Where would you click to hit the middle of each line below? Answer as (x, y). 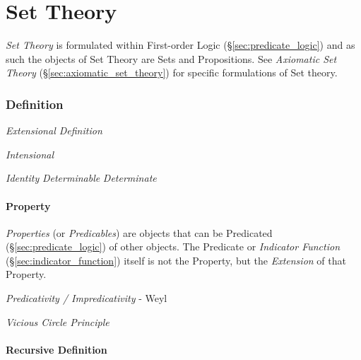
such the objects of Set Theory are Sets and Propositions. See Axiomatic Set (171, 58)
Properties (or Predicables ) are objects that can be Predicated (139, 232)
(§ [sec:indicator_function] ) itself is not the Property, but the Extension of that (176, 260)
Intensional (30, 154)
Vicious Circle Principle (58, 321)
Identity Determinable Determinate (81, 178)
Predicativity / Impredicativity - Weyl (87, 298)
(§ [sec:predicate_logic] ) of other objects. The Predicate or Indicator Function (173, 246)
